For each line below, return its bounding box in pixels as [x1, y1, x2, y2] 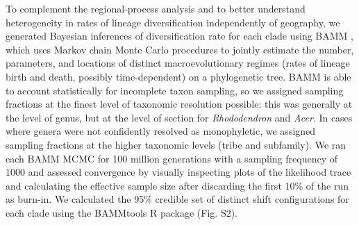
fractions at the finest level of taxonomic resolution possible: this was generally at [6, 97, 353, 111]
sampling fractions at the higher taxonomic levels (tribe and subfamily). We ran [6, 137, 347, 151]
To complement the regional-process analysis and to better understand [6, 1, 306, 15]
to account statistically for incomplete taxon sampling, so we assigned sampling [6, 83, 344, 97]
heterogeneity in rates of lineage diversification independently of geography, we [6, 15, 340, 29]
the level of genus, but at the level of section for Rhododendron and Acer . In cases [6, 110, 353, 124]
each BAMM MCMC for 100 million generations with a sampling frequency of [6, 151, 338, 165]
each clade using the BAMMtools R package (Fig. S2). [6, 205, 237, 219]
